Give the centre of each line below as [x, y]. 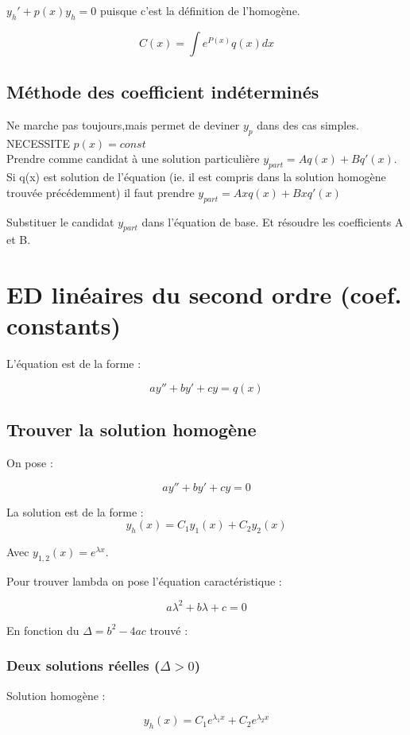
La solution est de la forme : [75, 511]
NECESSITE [38, 143]
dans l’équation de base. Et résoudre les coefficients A [273, 221]
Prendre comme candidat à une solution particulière [133, 159]
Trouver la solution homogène [132, 429]
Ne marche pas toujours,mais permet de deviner [123, 125]
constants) [64, 325]
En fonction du [43, 630]
